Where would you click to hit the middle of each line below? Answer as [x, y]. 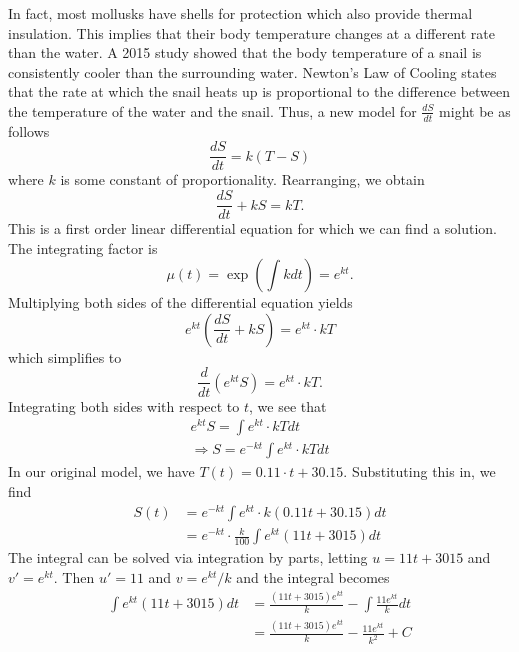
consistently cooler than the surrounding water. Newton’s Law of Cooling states [252, 71]
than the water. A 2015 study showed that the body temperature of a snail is [245, 52]
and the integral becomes [313, 576]
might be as [475, 110]
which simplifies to [65, 356]
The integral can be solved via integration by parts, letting [188, 557]
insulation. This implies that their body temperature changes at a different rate [252, 32]
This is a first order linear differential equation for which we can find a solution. [253, 228]
